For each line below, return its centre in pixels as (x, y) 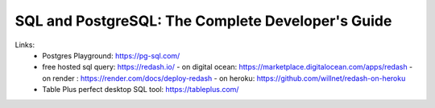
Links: (25, 45)
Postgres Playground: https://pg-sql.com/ (111, 55)
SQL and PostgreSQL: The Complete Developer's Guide (203, 21)
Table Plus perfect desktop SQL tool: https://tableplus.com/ (141, 90)
